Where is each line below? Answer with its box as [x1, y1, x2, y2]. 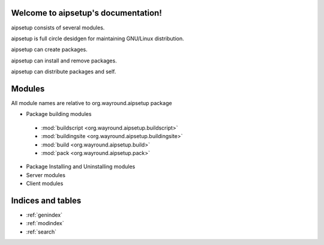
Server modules [26, 171, 66, 178]
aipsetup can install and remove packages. [11, 57, 117, 64]
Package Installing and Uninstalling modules [26, 163, 136, 171]
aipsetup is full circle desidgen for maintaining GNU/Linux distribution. [11, 35, 184, 42]
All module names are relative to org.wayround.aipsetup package [11, 99, 172, 106]
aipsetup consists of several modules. [11, 24, 105, 31]
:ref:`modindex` [26, 220, 64, 227]
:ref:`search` [26, 228, 57, 235]
